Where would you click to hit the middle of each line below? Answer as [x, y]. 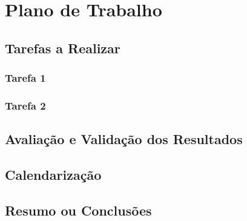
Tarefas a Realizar [63, 48]
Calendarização [53, 175]
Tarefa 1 [25, 78]
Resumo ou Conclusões [78, 210]
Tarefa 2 [25, 105]
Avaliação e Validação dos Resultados [124, 139]
